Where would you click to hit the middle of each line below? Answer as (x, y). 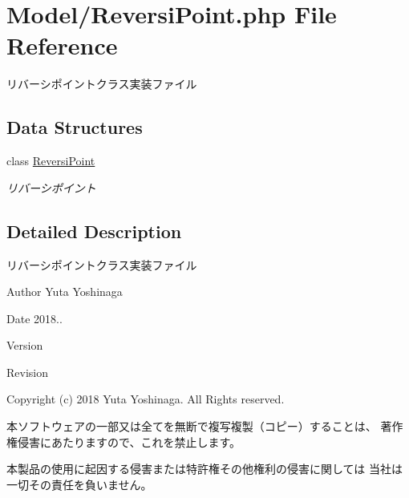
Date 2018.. (34, 318)
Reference (62, 45)
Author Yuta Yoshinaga (65, 292)
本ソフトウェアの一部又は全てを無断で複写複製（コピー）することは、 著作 (205, 426)
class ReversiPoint (51, 161)
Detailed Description (94, 231)
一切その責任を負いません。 (79, 484)
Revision (27, 372)
